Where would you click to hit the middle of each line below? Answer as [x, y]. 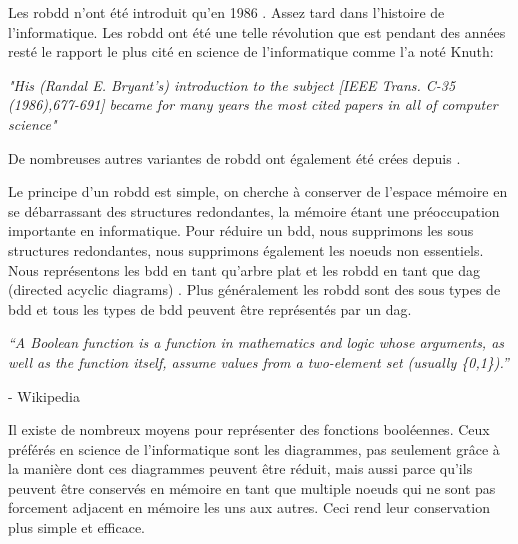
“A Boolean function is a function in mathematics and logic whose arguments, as [256, 342]
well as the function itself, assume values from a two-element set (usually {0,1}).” [258, 361]
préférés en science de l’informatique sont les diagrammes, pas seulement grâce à [254, 448]
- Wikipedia [44, 395]
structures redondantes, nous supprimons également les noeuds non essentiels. [246, 249]
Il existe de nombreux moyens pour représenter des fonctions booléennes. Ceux [249, 429]
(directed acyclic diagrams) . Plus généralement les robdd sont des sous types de [254, 289]
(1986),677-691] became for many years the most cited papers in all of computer [253, 104]
